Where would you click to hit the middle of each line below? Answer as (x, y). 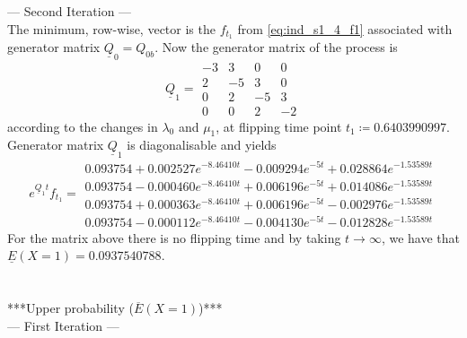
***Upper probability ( (70, 308)
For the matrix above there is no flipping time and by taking (174, 237)
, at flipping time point (279, 126)
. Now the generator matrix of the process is (276, 47)
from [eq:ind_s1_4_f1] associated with (345, 28)
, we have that (420, 237)
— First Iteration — (63, 325)
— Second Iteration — (70, 11)
